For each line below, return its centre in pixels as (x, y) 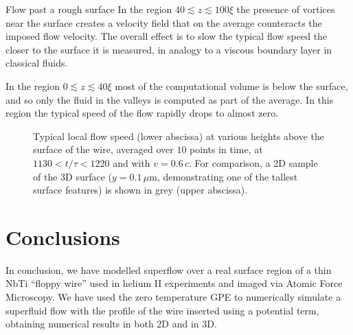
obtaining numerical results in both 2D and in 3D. (111, 324)
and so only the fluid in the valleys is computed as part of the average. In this (170, 99)
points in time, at (226, 149)
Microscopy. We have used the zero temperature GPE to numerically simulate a (173, 297)
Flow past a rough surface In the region (89, 9)
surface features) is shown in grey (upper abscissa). (140, 190)
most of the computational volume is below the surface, (231, 85)
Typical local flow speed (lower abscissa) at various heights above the (179, 136)
